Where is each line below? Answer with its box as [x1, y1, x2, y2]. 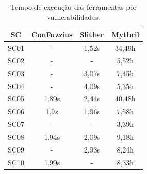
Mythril [111, 29, 140, 40]
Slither [80, 29, 104, 40]
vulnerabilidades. [47, 11, 100, 22]
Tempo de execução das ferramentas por [10, 2, 137, 12]
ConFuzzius [31, 29, 73, 40]
